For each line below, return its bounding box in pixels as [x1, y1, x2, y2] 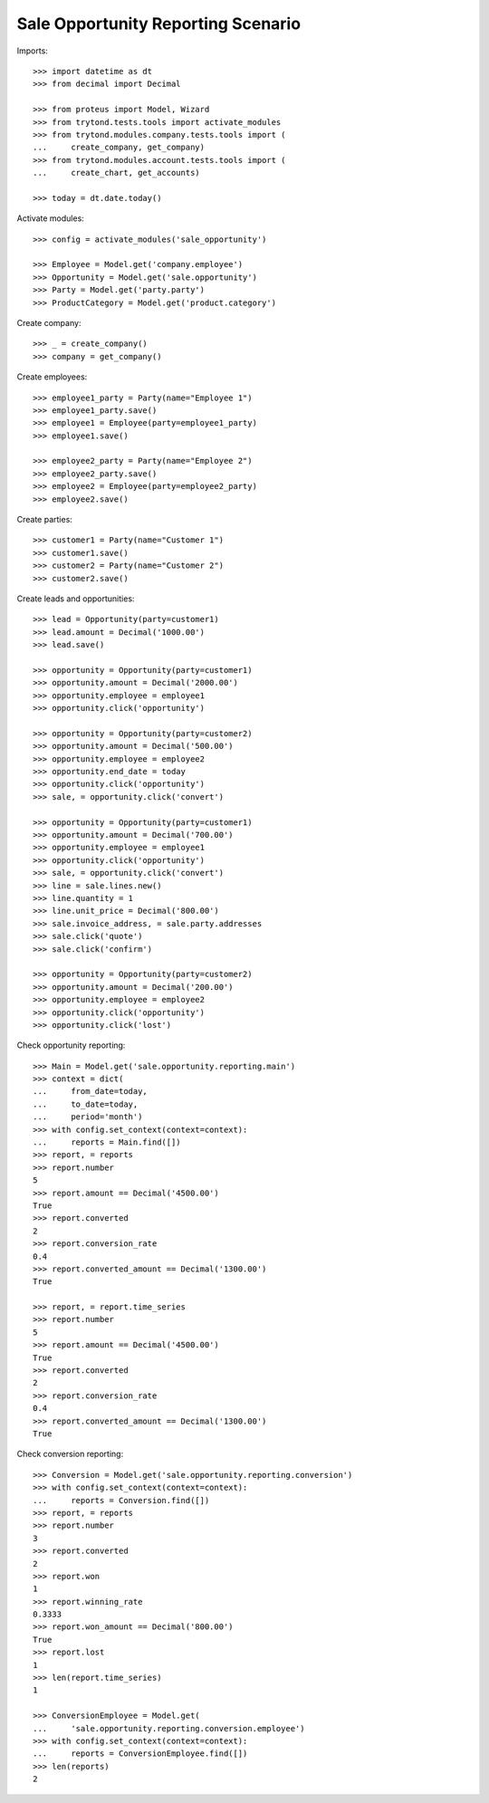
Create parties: [16, 514, 72, 525]
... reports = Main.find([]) [33, 1137, 181, 1147]
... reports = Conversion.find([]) [33, 1495, 210, 1505]
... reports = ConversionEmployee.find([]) [33, 1749, 248, 1759]
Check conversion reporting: [16, 1449, 124, 1460]
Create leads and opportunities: [16, 593, 135, 604]
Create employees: [16, 371, 88, 382]
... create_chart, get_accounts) [33, 168, 201, 178]
